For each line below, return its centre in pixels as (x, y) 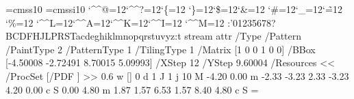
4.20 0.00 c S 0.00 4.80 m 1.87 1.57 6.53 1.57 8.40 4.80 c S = (132, 89)
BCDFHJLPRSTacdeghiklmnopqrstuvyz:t (93, 36)
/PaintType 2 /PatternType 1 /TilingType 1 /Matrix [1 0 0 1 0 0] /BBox (161, 49)
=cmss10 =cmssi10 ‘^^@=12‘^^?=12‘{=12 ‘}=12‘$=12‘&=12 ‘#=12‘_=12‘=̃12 (174, 9)
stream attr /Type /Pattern (243, 36)
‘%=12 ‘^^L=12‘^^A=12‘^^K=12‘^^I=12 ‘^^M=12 (115, 22)
